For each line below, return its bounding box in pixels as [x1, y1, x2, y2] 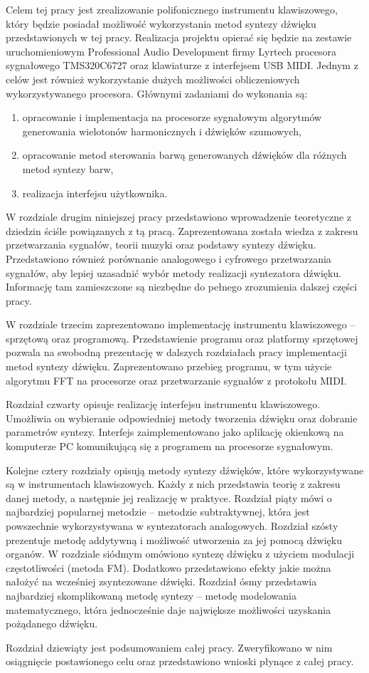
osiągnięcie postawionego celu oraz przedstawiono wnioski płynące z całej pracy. [6, 654, 354, 669]
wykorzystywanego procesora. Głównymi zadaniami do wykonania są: [6, 85, 308, 100]
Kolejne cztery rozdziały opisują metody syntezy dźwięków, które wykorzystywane [6, 462, 364, 477]
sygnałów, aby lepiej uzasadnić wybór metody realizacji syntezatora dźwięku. [6, 265, 342, 280]
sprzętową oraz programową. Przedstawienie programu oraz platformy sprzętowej [6, 330, 358, 345]
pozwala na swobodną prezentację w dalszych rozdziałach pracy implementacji [6, 345, 347, 360]
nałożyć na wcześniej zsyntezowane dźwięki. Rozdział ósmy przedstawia [6, 574, 317, 589]
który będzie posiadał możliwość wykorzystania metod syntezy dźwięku [6, 16, 316, 31]
